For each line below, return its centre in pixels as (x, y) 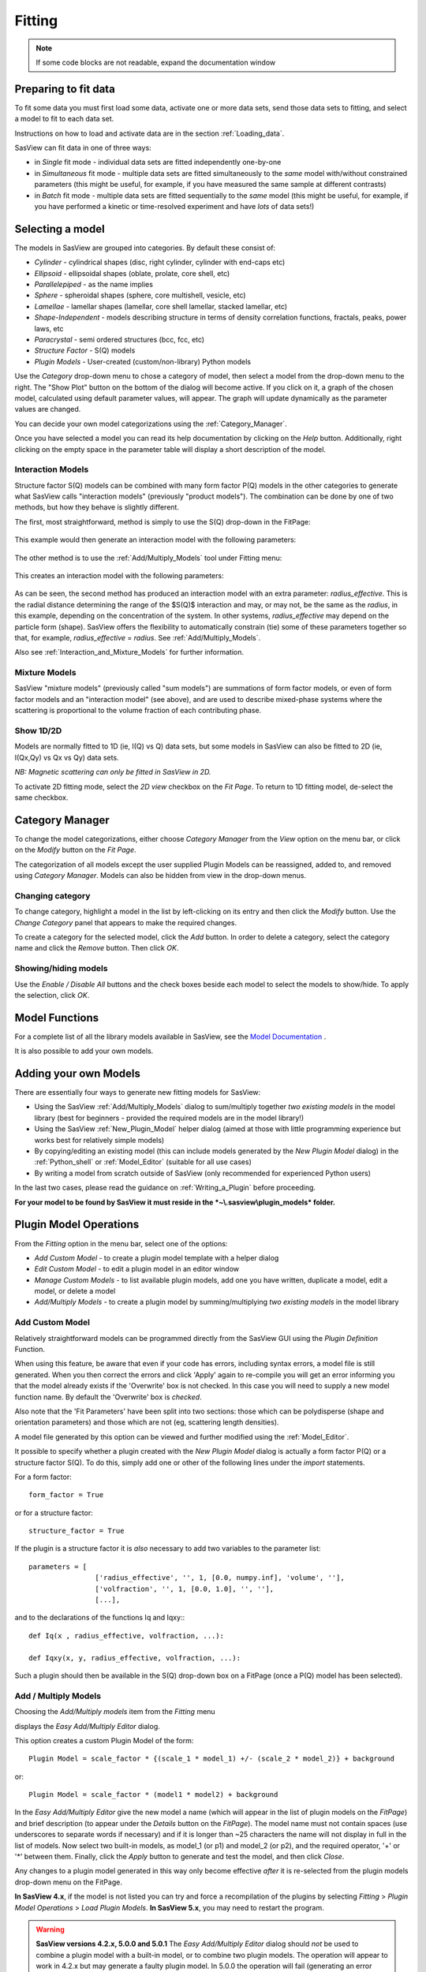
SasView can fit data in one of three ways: (83, 148)
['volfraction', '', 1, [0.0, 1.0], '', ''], (185, 1589)
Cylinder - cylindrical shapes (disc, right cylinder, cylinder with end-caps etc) (160, 262)
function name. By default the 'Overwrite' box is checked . (108, 1397)
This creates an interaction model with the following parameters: (119, 575)
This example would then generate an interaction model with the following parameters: (155, 540)
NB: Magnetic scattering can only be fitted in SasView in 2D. (113, 772)
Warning (50, 1929)
